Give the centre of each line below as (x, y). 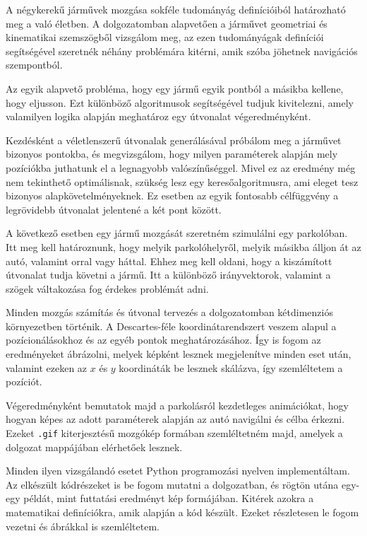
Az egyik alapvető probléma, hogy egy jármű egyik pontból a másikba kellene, (175, 88)
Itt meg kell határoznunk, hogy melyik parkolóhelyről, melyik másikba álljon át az (183, 246)
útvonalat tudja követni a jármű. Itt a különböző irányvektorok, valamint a (168, 275)
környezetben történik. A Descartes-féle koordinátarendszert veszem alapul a (171, 326)
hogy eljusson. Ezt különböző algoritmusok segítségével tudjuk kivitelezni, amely (180, 102)
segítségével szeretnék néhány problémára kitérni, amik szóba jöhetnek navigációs (182, 51)
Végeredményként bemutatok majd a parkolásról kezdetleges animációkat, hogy (177, 405)
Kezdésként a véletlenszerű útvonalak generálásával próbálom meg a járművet (174, 140)
